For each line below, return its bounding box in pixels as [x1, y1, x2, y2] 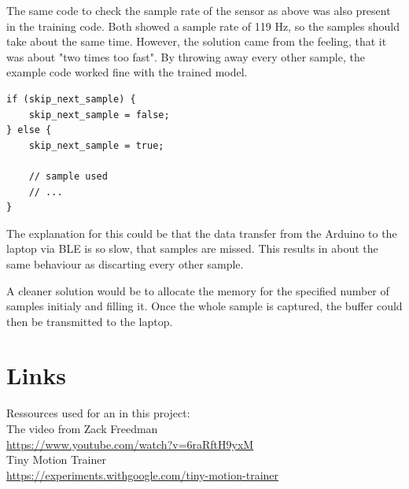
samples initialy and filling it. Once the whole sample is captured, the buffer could [6, 298, 403, 314]
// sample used [28, 170, 108, 182]
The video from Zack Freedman [6, 420, 158, 436]
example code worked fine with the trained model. [6, 64, 248, 80]
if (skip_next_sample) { [6, 93, 136, 105]
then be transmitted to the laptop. [6, 313, 173, 329]
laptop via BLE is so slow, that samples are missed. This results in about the [6, 240, 378, 257]
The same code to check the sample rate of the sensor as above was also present [6, 2, 391, 18]
